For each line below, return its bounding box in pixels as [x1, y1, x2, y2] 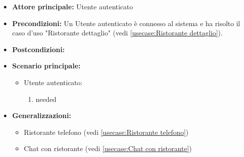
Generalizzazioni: [12, 110, 71, 121]
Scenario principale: [12, 61, 81, 71]
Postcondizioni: [12, 44, 65, 54]
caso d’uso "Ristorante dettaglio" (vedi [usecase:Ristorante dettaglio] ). [12, 28, 223, 38]
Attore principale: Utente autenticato [12, 1, 133, 11]
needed [35, 94, 57, 104]
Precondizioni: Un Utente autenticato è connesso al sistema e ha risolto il [12, 18, 240, 28]
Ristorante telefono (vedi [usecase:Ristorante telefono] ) [24, 126, 189, 137]
